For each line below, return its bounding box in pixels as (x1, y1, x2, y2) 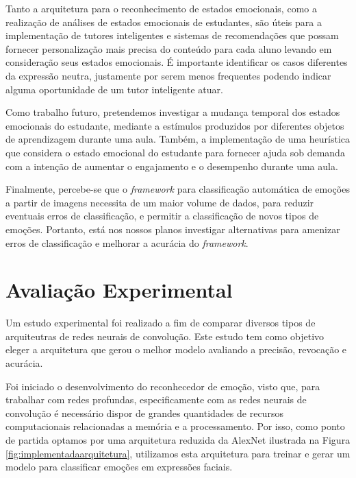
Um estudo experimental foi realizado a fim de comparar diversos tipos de (5, 315, 316, 330)
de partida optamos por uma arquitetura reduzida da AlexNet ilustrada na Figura (5, 432, 351, 446)
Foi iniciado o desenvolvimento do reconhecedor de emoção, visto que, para (5, 379, 320, 393)
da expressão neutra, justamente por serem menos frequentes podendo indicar (5, 68, 331, 82)
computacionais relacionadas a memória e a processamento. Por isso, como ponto (5, 419, 345, 433)
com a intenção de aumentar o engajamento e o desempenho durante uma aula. (5, 158, 338, 173)
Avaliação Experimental (5, 276, 233, 304)
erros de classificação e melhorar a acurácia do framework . (5, 235, 249, 250)
